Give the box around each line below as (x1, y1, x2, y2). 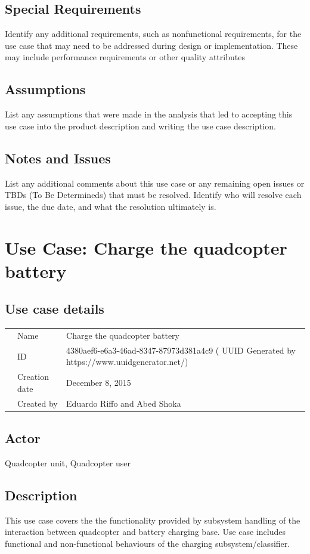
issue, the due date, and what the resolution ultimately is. (5, 200, 216, 212)
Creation (17, 370, 49, 383)
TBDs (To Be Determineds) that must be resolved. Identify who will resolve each (5, 188, 302, 201)
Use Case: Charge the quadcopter (5, 235, 287, 259)
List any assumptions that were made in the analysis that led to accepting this (5, 108, 293, 120)
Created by (17, 397, 58, 409)
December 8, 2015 (66, 376, 131, 388)
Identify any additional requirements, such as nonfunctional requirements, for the (5, 27, 302, 40)
